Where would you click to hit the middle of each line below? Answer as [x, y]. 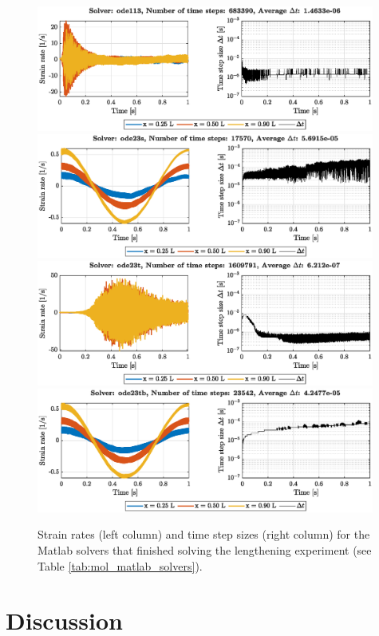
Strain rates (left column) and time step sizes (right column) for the [204, 534]
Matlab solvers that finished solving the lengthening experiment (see [205, 550]
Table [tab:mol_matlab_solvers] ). [120, 565]
